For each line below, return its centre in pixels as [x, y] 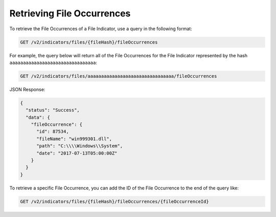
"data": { [38, 117]
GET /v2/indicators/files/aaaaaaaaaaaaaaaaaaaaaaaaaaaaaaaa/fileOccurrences [119, 76]
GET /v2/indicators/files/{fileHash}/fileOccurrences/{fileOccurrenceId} [114, 201]
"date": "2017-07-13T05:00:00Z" [77, 153]
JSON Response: [27, 89]
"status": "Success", [53, 110]
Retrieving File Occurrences [70, 13]
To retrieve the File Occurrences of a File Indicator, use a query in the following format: [101, 29]
